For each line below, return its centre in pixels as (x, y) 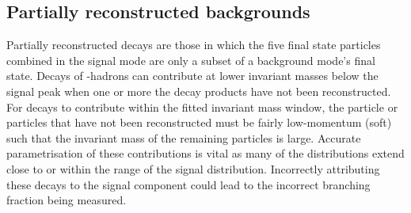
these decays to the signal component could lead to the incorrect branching (188, 184)
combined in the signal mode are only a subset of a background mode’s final (191, 60)
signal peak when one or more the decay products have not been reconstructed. (199, 91)
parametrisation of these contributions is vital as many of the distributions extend (205, 153)
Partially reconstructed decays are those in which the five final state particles (194, 45)
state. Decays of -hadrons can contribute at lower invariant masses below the (192, 76)
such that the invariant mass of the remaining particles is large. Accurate (184, 137)
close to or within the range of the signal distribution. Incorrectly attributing (193, 168)
